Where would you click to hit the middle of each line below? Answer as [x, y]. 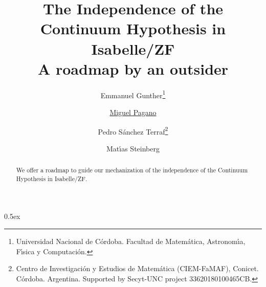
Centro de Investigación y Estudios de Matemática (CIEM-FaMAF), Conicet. [137, 268]
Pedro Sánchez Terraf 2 [133, 130]
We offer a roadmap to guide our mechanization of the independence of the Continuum [132, 170]
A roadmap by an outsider [133, 68]
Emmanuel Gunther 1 [133, 94]
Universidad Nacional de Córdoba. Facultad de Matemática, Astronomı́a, [131, 241]
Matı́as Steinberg [133, 148]
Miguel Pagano [133, 112]
